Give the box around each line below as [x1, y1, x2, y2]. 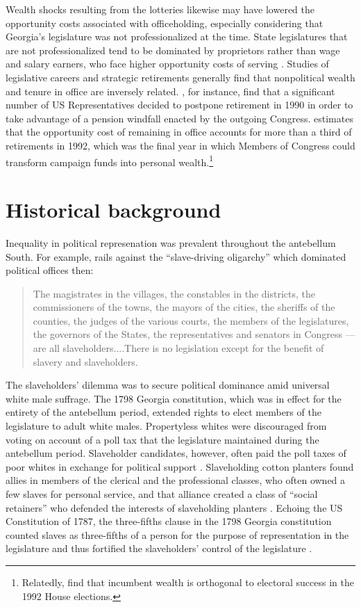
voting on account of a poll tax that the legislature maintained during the [6, 432, 319, 446]
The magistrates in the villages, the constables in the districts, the [33, 286, 315, 300]
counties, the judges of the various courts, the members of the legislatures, [33, 313, 349, 327]
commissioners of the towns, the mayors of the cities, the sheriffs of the [33, 300, 335, 314]
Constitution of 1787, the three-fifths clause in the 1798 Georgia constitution [6, 514, 332, 528]
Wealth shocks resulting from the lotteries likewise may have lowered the [6, 2, 314, 16]
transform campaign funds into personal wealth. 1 [6, 152, 214, 169]
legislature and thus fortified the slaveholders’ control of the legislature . [6, 541, 312, 556]
